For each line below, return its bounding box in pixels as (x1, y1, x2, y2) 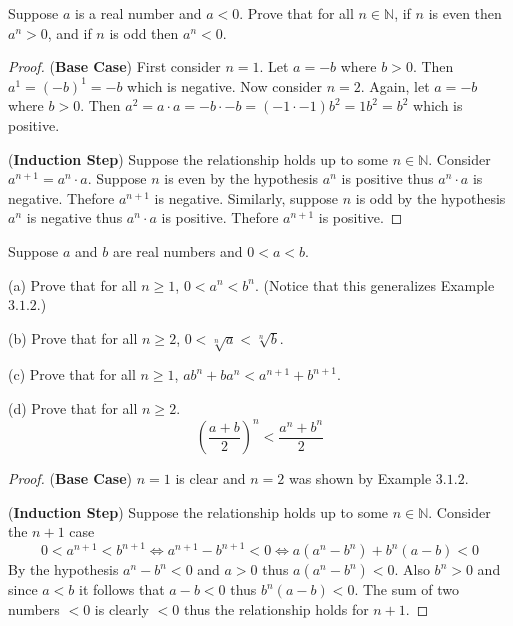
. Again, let (360, 75, 430, 96)
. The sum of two (354, 579, 460, 600)
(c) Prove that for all (8, 364, 136, 385)
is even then (428, 3, 502, 23)
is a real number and (74, 3, 202, 23)
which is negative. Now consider (127, 75, 323, 96)
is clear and (175, 468, 246, 489)
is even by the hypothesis (164, 168, 319, 189)
